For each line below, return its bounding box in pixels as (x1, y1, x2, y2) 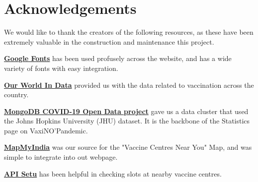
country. (4, 89, 29, 100)
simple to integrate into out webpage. (4, 152, 118, 162)
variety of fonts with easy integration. (4, 62, 118, 73)
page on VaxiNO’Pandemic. (4, 125, 88, 135)
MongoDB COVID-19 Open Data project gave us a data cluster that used (4, 106, 249, 116)
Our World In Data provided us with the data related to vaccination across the (4, 79, 254, 90)
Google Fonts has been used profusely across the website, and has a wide (4, 53, 232, 63)
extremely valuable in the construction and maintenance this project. (4, 36, 214, 47)
